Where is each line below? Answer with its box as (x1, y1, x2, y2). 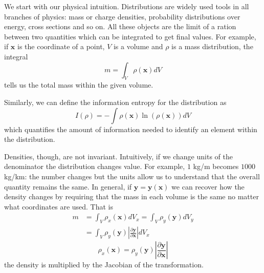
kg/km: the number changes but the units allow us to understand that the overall (4, 171, 260, 181)
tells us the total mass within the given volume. (4, 79, 153, 90)
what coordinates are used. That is (4, 201, 114, 212)
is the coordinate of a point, (17, 41, 105, 52)
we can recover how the (171, 181, 245, 192)
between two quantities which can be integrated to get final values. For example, (4, 31, 256, 41)
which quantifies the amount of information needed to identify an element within (4, 123, 257, 134)
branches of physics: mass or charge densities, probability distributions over (4, 11, 240, 22)
